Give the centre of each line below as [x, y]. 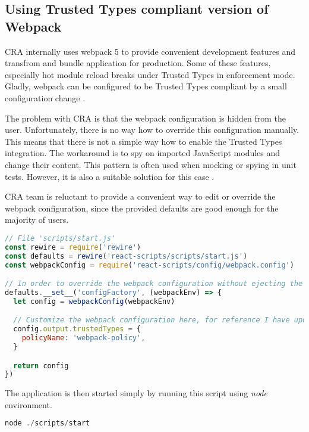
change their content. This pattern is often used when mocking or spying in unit [151, 164]
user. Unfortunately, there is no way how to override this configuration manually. [152, 130]
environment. [29, 404]
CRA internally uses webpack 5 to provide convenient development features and [150, 51]
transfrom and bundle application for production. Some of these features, [138, 63]
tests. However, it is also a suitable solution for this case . [110, 176]
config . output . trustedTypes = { [77, 329]
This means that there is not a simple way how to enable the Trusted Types [144, 141]
